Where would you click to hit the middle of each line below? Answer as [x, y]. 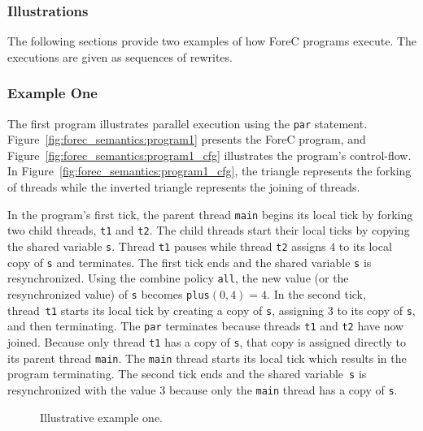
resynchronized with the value [82, 389]
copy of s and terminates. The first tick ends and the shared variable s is [190, 262]
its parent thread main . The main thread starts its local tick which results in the [207, 358]
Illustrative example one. [102, 417]
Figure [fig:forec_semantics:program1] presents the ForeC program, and [187, 139]
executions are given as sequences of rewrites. [120, 56]
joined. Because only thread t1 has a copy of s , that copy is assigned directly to [207, 341]
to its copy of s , [376, 310]
